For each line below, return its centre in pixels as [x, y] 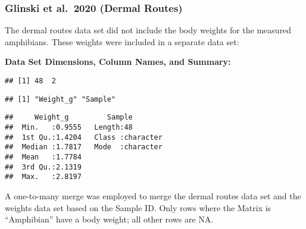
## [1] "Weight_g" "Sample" [60, 99]
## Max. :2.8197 [43, 177]
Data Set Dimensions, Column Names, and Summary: [118, 62]
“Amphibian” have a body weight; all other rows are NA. [109, 219]
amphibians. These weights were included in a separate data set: [122, 41]
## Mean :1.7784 [43, 157]
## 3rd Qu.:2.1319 [43, 167]
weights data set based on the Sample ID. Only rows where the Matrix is [138, 207]
